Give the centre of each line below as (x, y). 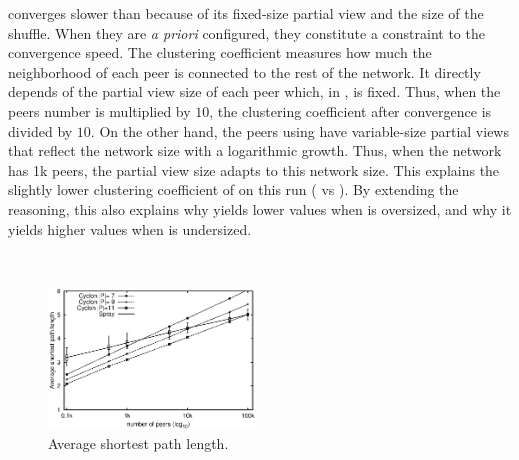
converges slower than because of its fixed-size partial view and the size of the (246, 13)
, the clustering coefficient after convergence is (350, 110)
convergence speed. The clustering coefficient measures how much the (220, 52)
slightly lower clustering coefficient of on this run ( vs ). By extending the (233, 189)
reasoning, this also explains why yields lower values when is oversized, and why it (260, 208)
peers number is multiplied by (99, 110)
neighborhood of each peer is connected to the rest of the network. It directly (244, 71)
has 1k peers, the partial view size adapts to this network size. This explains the (254, 169)
